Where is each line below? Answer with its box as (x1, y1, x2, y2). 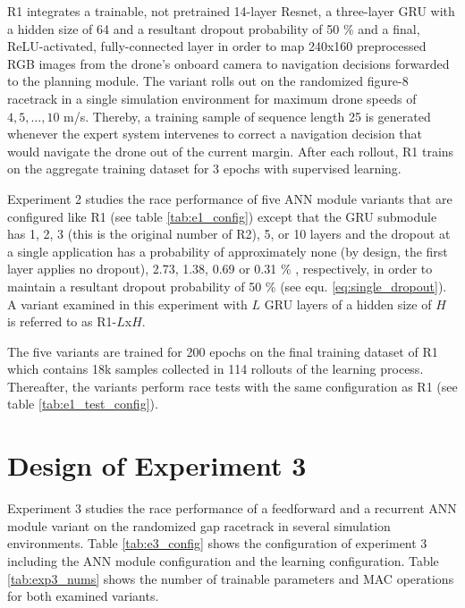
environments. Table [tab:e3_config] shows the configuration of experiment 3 (7, 534, 427, 553)
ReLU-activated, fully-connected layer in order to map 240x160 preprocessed (7, 37, 427, 55)
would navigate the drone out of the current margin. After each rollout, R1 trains (7, 141, 454, 160)
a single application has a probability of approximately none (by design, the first (7, 241, 448, 260)
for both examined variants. (7, 587, 159, 605)
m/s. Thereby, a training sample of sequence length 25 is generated (63, 106, 431, 125)
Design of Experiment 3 (7, 447, 307, 484)
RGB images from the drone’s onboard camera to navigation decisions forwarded (7, 54, 450, 72)
